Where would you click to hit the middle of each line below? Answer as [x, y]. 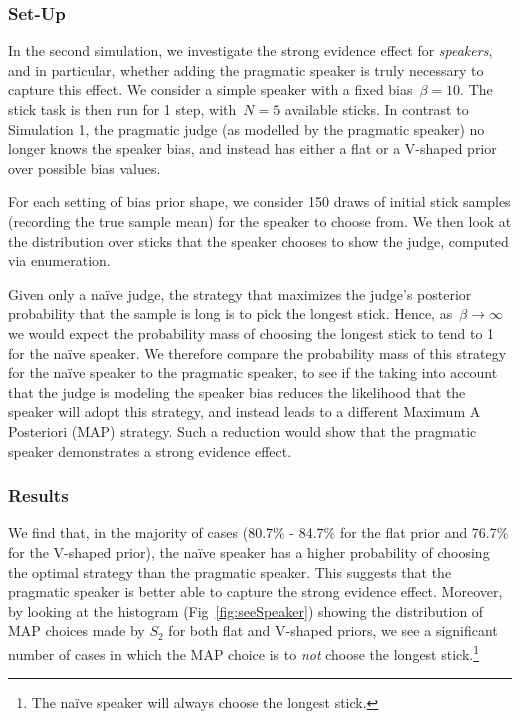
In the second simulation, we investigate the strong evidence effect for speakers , [250, 50]
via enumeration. [59, 260]
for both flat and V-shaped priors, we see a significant [333, 630]
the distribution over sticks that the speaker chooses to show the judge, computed [258, 240]
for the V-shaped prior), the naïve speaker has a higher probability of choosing [249, 551]
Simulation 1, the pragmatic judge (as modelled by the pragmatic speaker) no [246, 128]
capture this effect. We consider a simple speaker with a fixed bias [210, 89]
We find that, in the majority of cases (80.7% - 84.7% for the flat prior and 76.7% [258, 532]
